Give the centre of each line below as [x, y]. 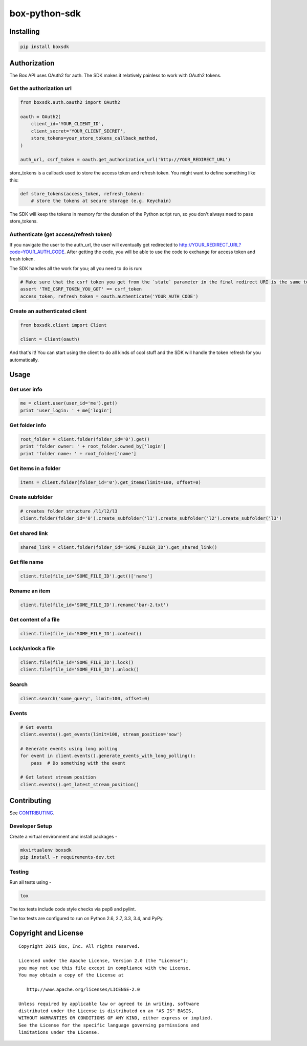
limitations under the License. [59, 1032]
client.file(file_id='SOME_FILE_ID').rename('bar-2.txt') [94, 605]
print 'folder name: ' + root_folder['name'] [78, 453]
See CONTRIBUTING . [32, 813]
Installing [25, 31]
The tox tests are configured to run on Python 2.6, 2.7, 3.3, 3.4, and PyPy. [86, 918]
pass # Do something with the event [78, 763]
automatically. [24, 360]
